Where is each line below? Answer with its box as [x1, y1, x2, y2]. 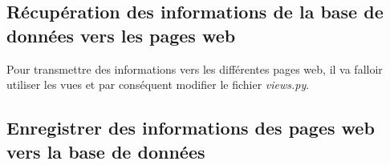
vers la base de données [6, 139, 205, 163]
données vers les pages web [6, 22, 236, 47]
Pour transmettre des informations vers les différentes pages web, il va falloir [6, 60, 383, 77]
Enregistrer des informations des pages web [6, 115, 375, 140]
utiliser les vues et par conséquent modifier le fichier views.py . [6, 76, 310, 93]
